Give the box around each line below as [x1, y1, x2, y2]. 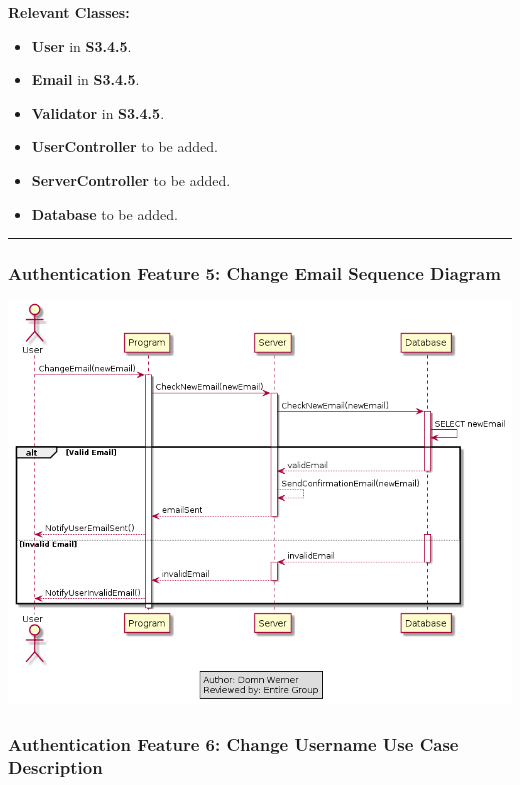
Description [8, 754, 103, 779]
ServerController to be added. [31, 169, 231, 190]
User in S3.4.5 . [31, 35, 132, 56]
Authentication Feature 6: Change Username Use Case [8, 731, 459, 756]
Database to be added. [31, 203, 178, 224]
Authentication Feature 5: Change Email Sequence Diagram [8, 261, 501, 286]
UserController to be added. [31, 136, 218, 157]
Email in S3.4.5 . [31, 69, 140, 90]
